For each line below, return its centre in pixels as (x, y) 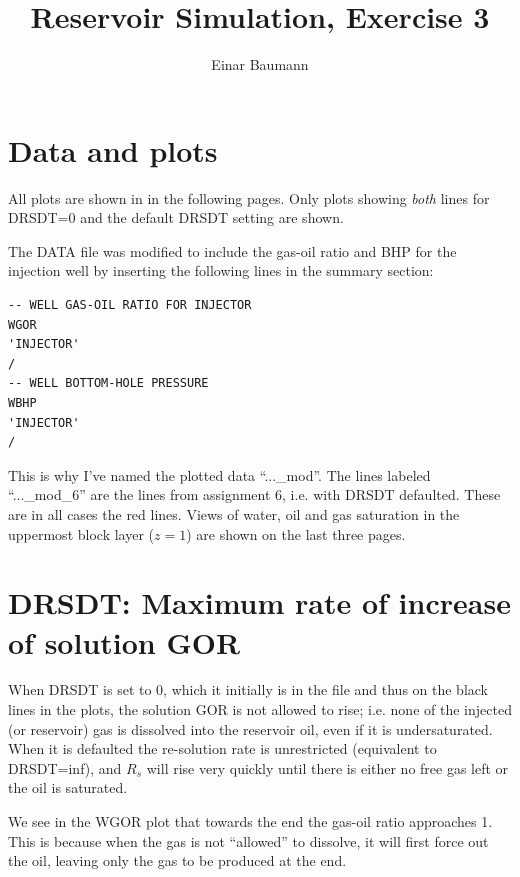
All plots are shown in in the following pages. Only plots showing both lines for (249, 197)
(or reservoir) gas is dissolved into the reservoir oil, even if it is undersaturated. (250, 728)
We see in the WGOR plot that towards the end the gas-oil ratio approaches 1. (250, 821)
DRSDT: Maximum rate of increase (259, 602)
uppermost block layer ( (81, 533)
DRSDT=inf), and (65, 767)
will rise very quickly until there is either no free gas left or (327, 767)
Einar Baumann (260, 64)
